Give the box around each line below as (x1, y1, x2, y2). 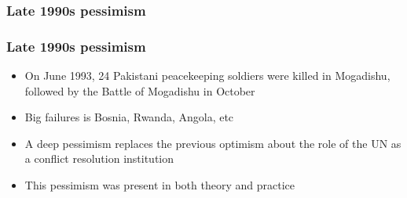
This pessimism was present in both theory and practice (24, 177, 295, 193)
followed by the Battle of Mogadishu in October (24, 82, 255, 99)
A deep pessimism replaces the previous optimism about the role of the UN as (24, 135, 401, 151)
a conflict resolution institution (24, 150, 174, 167)
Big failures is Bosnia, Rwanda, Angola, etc (24, 109, 234, 125)
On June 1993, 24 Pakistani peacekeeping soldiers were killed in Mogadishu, (24, 67, 390, 84)
